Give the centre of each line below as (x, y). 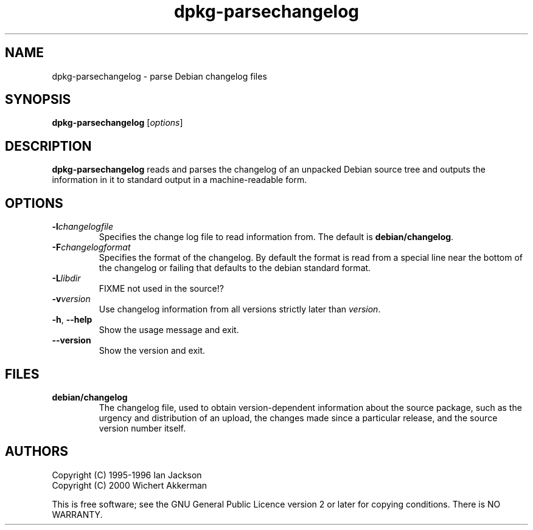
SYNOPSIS (38, 100)
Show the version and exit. (152, 351)
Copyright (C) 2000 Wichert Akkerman (130, 485)
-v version (71, 299)
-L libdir (66, 278)
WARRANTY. (77, 514)
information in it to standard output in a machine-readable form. (179, 180)
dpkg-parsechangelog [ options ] (117, 123)
